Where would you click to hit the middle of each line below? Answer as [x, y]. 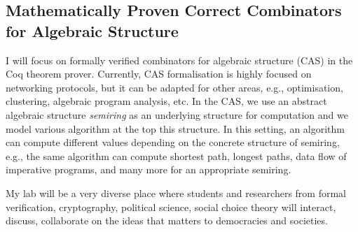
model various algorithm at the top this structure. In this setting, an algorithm [175, 128]
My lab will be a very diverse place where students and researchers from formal [176, 193]
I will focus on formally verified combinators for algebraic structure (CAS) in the [179, 60]
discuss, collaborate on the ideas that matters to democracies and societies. [167, 220]
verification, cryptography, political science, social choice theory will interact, [171, 206]
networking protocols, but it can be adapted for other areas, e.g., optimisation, [174, 87]
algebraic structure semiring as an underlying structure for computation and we [177, 114]
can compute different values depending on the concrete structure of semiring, [173, 142]
